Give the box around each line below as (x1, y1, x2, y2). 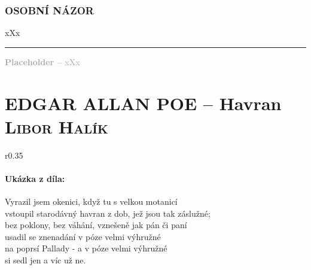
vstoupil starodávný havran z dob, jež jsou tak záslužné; (5, 207, 211, 219)
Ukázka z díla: (5, 172, 65, 184)
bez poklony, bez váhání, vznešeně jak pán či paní (5, 219, 187, 231)
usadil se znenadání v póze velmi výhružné (5, 230, 161, 242)
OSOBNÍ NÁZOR (5, 2, 94, 17)
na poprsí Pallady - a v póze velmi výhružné (5, 242, 167, 254)
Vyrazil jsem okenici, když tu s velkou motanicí (5, 195, 178, 208)
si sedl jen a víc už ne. (5, 254, 86, 266)
